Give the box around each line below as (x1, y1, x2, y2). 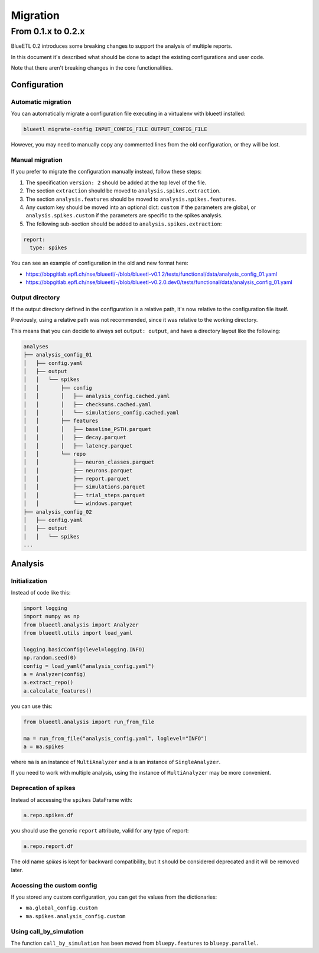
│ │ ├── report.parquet (23, 475, 130, 482)
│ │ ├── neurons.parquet (23, 467, 133, 474)
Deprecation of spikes (11, 784, 76, 792)
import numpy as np (23, 613, 80, 620)
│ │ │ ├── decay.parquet (23, 434, 126, 441)
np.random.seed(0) (23, 654, 77, 661)
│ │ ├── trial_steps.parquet (23, 492, 145, 498)
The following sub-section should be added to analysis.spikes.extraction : (25, 220, 222, 227)
